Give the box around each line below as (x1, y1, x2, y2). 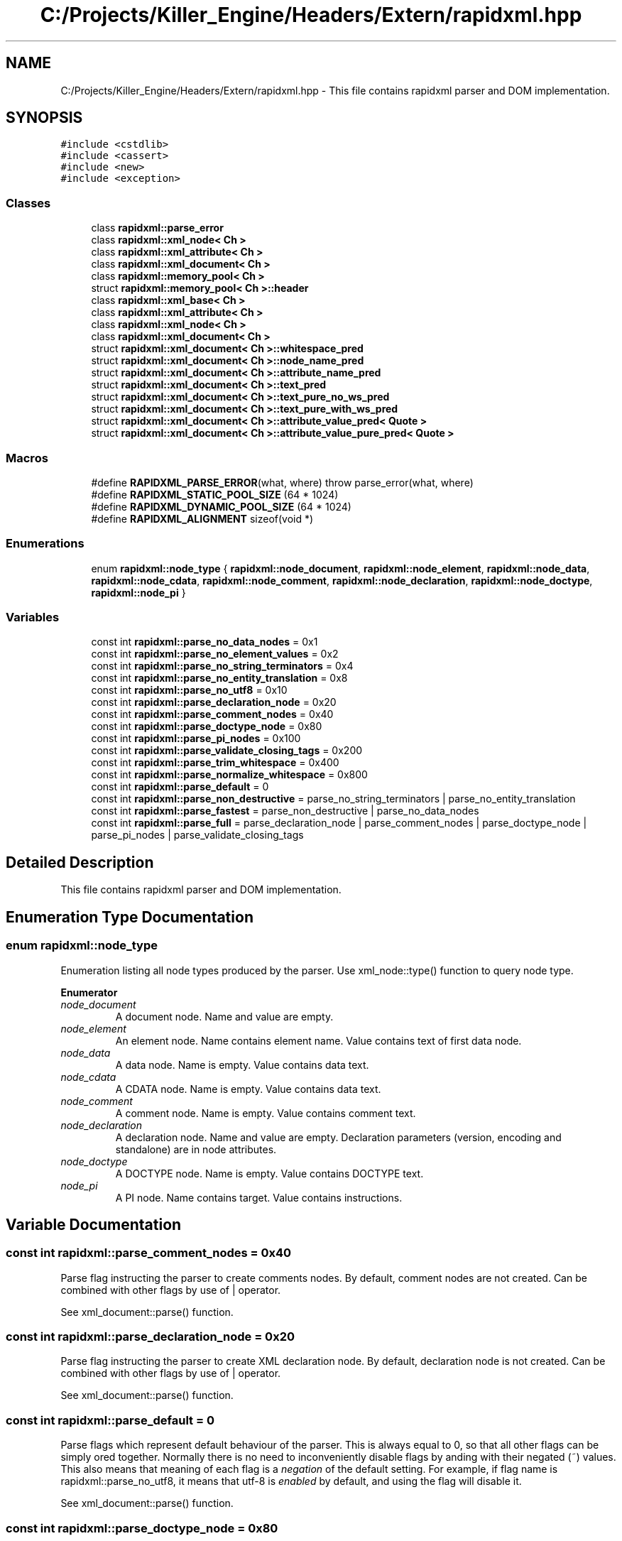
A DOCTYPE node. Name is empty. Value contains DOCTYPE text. (115, 1167, 424, 1180)
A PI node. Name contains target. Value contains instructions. (115, 1191, 403, 1204)
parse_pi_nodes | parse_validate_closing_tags (91, 829, 304, 842)
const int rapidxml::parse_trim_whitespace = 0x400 (91, 756, 339, 769)
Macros (6, 450, 48, 465)
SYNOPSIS (6, 109, 83, 127)
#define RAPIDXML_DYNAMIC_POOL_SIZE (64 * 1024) (91, 500, 351, 513)
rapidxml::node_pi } (91, 586, 186, 599)
